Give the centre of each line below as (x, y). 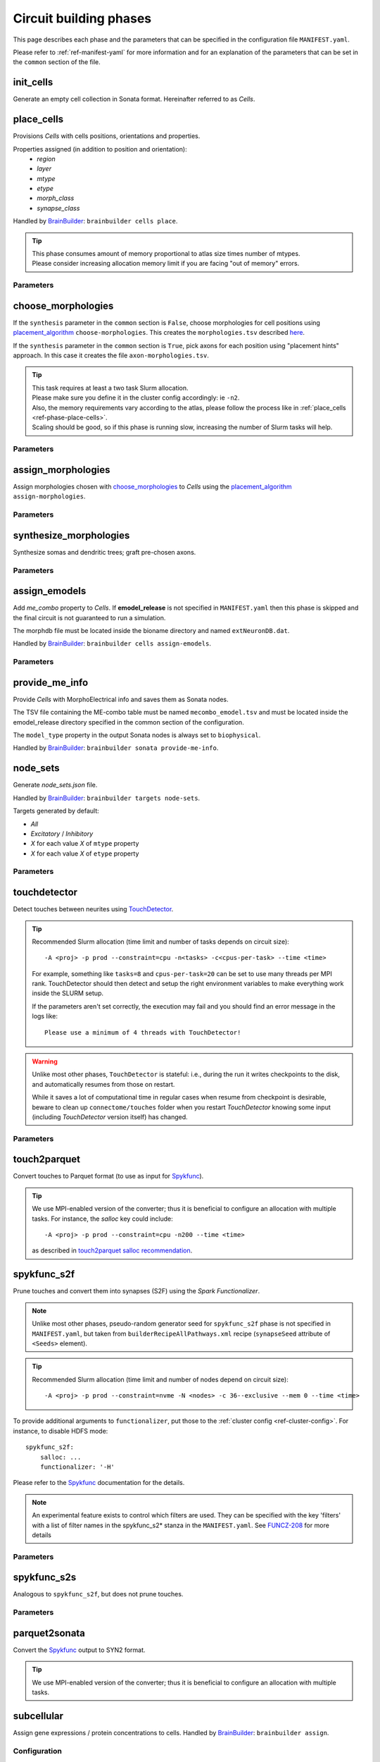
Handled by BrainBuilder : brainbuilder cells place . (95, 221)
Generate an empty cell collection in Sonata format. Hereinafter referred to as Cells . (134, 99)
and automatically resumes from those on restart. (103, 1084)
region (46, 159)
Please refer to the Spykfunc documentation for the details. (99, 1483)
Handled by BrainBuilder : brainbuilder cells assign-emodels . (112, 643)
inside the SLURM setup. (68, 993)
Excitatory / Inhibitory (62, 833)
